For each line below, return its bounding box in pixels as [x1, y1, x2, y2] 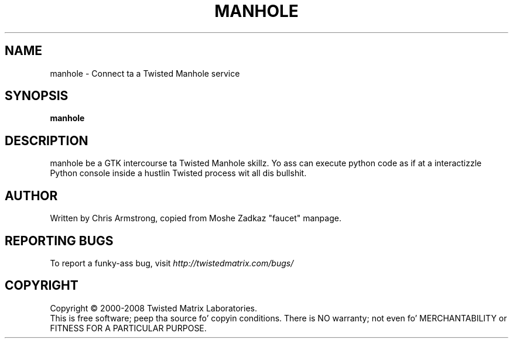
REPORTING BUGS [5, 233, 114, 248]
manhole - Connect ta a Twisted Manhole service [50, 68, 240, 78]
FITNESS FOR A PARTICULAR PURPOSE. [50, 323, 207, 333]
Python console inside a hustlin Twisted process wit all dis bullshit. [50, 168, 307, 179]
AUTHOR [5, 188, 58, 203]
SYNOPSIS [5, 88, 69, 104]
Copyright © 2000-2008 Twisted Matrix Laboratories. [50, 303, 257, 313]
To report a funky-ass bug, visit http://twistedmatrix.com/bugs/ [50, 258, 294, 268]
